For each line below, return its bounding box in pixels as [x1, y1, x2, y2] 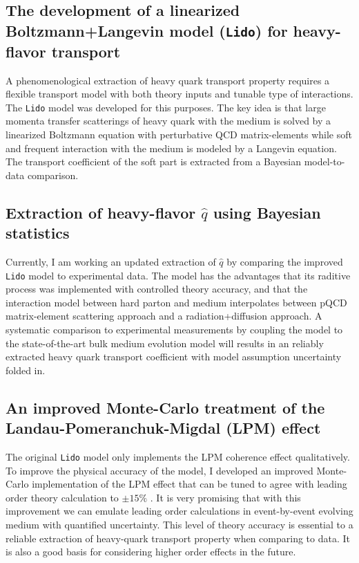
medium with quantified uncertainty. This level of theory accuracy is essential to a [6, 517, 353, 531]
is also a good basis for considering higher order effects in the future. [6, 544, 296, 559]
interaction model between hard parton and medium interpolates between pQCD [6, 295, 347, 309]
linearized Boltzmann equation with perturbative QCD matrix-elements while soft [6, 127, 352, 141]
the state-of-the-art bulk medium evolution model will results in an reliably [6, 335, 324, 350]
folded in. [6, 362, 46, 377]
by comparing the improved [226, 254, 343, 268]
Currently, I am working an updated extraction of [6, 254, 216, 268]
